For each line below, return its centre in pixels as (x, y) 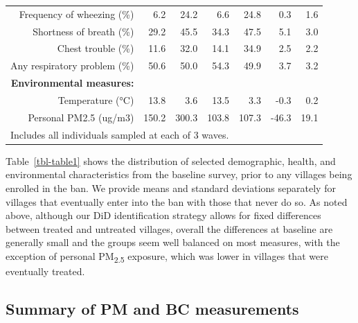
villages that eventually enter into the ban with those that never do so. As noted (177, 201)
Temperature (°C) (96, 99)
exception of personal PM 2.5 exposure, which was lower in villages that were (167, 256)
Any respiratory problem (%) (72, 66)
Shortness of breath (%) (83, 31)
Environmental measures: (72, 83)
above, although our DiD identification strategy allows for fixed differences (163, 215)
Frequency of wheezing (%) (77, 14)
